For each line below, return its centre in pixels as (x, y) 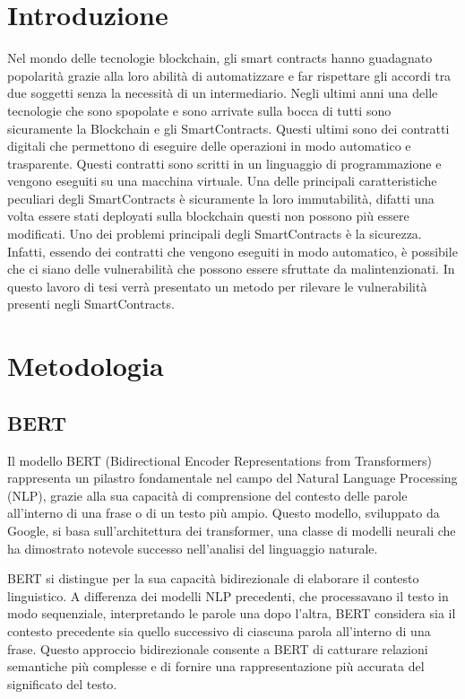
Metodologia (86, 366)
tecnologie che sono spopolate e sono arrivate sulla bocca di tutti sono (199, 110)
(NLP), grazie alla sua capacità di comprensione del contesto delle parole (207, 495)
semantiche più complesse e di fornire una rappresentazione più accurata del (216, 666)
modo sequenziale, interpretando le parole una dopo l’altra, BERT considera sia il (232, 613)
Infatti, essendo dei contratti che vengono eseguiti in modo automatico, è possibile (232, 251)
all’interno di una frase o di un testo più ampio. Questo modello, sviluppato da (224, 513)
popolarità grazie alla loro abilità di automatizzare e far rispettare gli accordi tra (229, 75)
